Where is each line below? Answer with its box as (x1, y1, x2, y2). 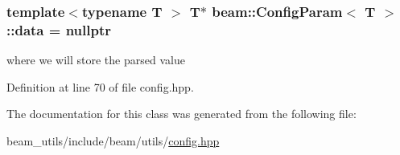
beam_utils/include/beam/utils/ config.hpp (6, 132, 220, 149)
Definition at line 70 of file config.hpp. (6, 78, 194, 95)
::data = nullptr (6, 19, 111, 39)
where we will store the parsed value (6, 51, 185, 68)
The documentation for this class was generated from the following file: (6, 105, 357, 122)
